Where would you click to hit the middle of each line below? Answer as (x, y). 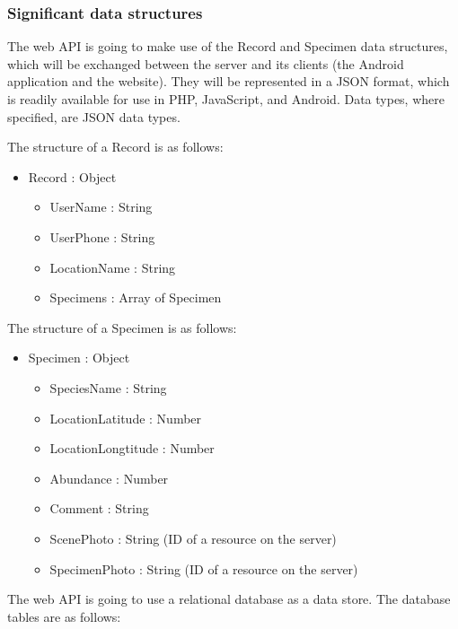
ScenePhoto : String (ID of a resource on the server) (193, 538)
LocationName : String (113, 267)
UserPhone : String (102, 236)
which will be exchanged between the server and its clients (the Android (206, 63)
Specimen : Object (79, 358)
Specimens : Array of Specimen (136, 297)
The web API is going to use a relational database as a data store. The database (229, 599)
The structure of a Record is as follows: (115, 147)
